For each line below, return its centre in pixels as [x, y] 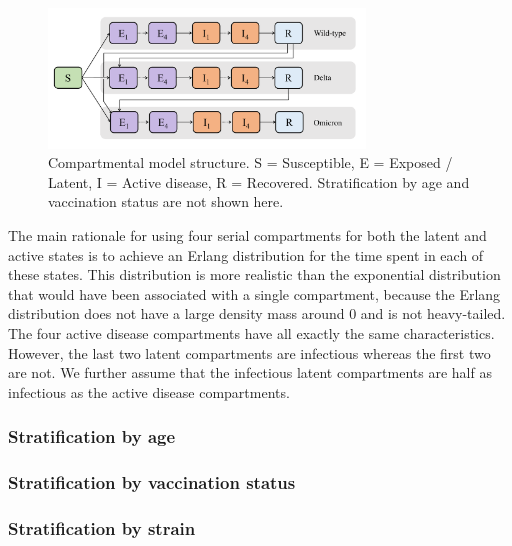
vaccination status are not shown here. [166, 201]
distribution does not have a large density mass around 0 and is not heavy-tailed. [257, 313]
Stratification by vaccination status [152, 482]
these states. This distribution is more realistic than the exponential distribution [254, 274]
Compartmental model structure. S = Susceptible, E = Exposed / [250, 162]
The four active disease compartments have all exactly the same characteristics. [251, 333]
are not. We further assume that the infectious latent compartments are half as [250, 372]
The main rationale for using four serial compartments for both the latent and [247, 235]
